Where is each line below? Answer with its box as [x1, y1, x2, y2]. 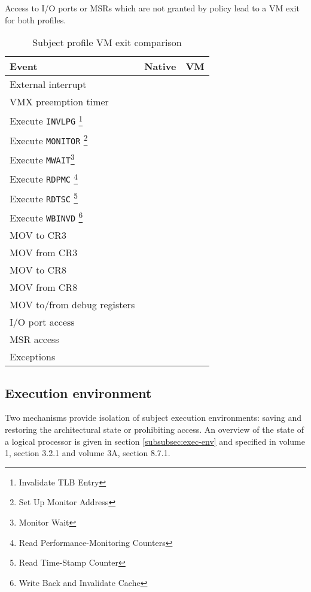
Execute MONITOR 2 [10, 131, 88, 147]
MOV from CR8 [10, 280, 78, 295]
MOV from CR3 [10, 245, 78, 260]
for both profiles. [5, 13, 66, 26]
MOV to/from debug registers [10, 297, 135, 312]
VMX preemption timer [10, 95, 109, 109]
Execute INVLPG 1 [10, 112, 83, 128]
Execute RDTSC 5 [10, 189, 78, 205]
